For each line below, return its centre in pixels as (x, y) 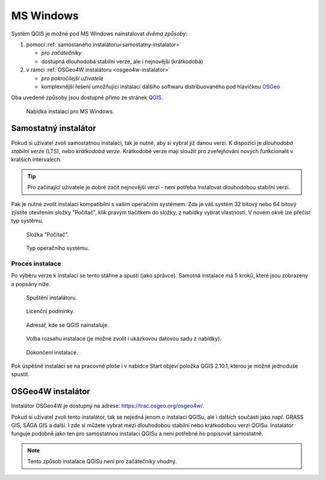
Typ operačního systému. (58, 248)
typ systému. (27, 221)
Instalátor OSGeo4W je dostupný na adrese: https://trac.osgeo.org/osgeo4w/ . (108, 406)
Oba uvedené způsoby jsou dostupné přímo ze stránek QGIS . (87, 98)
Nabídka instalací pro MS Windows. (70, 111)
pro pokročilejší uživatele (72, 78)
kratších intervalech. (36, 160)
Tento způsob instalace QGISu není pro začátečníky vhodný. (102, 461)
